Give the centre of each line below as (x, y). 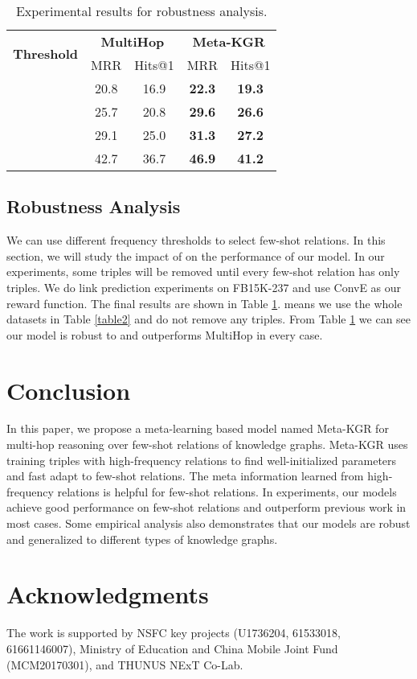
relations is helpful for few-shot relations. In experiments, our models (227, 491)
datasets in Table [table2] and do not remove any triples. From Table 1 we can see (209, 319)
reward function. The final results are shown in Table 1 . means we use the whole (204, 303)
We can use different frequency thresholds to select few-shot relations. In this (196, 240)
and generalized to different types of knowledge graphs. (142, 539)
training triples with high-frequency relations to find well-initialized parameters (202, 460)
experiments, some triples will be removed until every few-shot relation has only (203, 272)
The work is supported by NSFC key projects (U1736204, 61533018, (174, 633)
